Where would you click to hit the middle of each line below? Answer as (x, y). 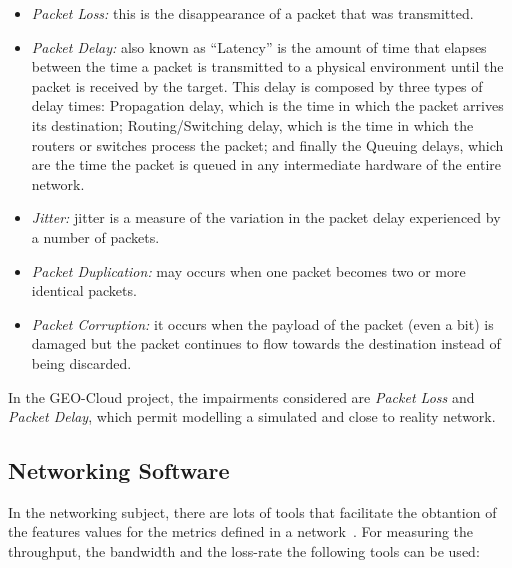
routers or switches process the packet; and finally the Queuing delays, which (267, 144)
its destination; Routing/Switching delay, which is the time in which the (252, 124)
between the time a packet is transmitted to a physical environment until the (267, 66)
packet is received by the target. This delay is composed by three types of (257, 85)
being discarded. (81, 362)
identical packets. (84, 290)
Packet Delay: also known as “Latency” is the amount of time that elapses (259, 46)
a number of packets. (95, 236)
